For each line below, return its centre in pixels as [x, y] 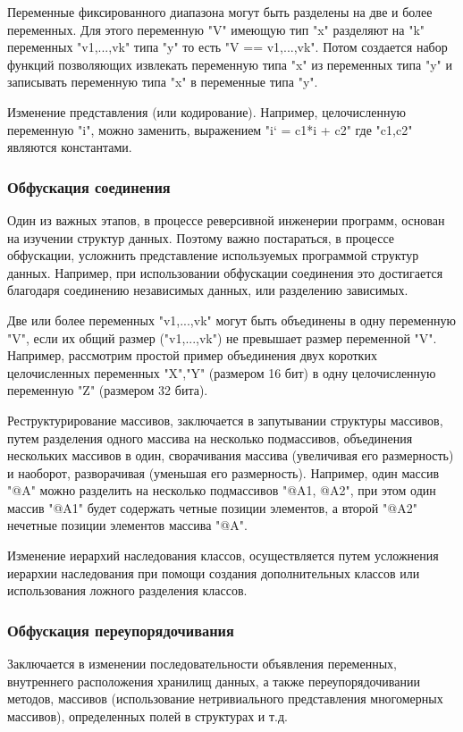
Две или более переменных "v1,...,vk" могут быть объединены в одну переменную [232, 320]
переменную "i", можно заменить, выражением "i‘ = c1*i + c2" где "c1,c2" [210, 129]
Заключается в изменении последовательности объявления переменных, [202, 664]
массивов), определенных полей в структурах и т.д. [147, 715]
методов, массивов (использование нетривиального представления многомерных [225, 698]
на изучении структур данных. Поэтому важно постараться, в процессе [201, 237]
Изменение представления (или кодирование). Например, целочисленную [206, 111]
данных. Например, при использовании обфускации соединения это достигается [225, 272]
